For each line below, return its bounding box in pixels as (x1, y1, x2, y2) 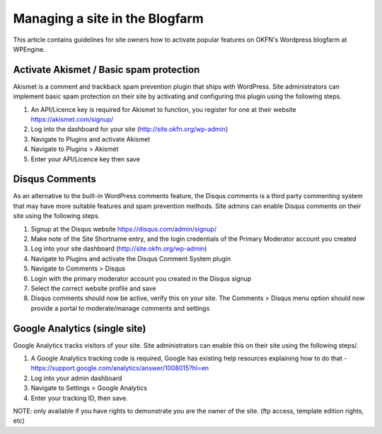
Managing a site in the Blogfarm (13, 11, 204, 26)
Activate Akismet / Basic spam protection (13, 64, 200, 76)
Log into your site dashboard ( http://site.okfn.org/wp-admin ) (30, 244, 207, 253)
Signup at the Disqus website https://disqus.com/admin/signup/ (30, 224, 217, 233)
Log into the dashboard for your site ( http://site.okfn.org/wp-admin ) (30, 125, 228, 134)
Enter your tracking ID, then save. (30, 394, 128, 402)
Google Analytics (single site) (13, 322, 146, 334)
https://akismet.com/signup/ (30, 115, 114, 124)
